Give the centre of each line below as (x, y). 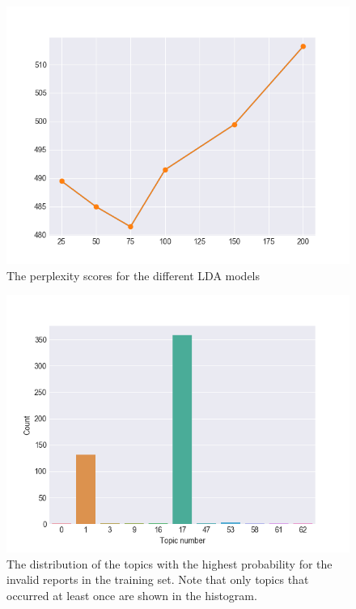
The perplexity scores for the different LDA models (133, 275)
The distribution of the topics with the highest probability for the (170, 563)
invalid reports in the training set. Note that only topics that (158, 579)
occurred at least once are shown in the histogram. (132, 595)
